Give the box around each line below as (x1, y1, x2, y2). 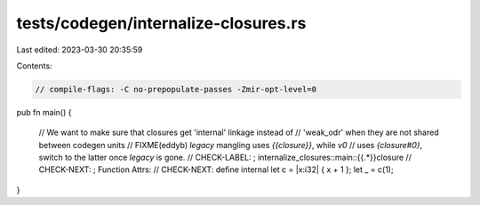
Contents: (16, 60, 52, 71)
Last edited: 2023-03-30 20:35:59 (16, 44, 143, 55)
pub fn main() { (16, 106, 72, 117)
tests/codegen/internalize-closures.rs (16, 13, 307, 33)
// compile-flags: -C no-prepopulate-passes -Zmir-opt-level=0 (35, 84, 317, 94)
